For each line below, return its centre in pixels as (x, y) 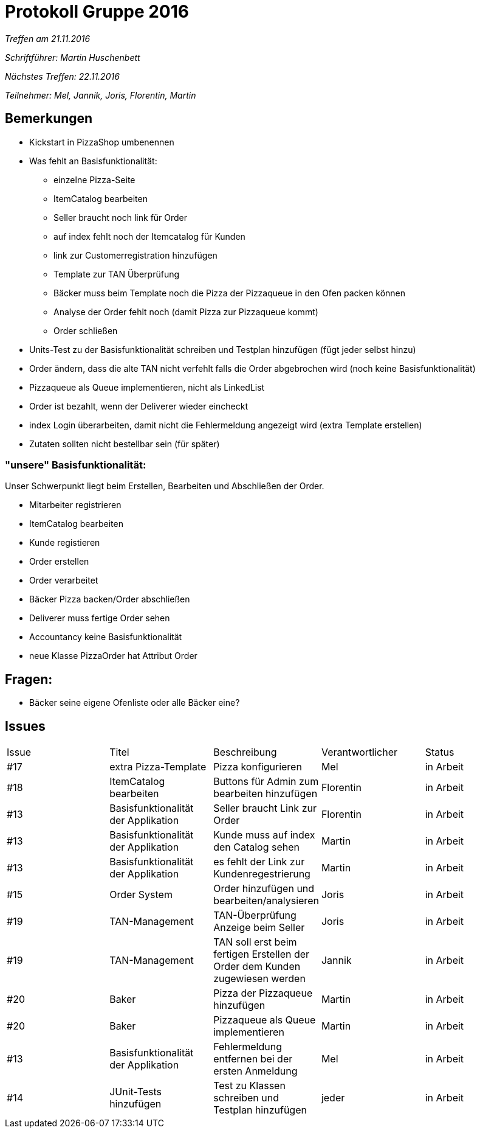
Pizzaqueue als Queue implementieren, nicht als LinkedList (147, 387)
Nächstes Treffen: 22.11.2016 (62, 76)
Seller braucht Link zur (265, 808)
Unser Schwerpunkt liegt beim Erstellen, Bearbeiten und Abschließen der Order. (165, 486)
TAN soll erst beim (255, 942)
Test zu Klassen (249, 1086)
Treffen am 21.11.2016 (48, 38)
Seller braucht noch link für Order (121, 217)
